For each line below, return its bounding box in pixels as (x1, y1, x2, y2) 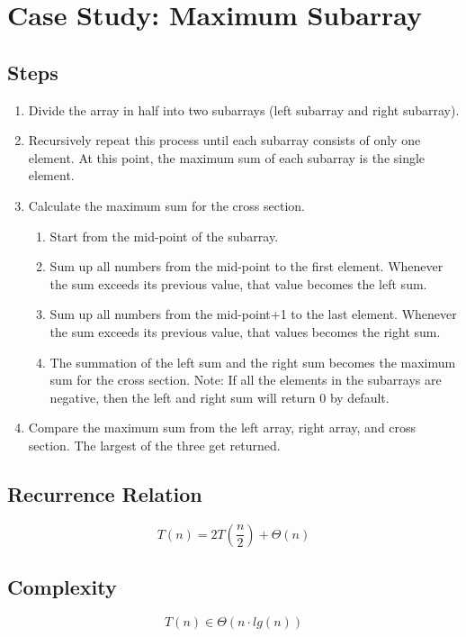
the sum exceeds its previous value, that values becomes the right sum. (49, 322, 441, 341)
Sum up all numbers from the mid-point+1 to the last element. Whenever (49, 305, 457, 323)
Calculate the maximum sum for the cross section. (28, 196, 305, 214)
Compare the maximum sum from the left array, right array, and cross (28, 418, 417, 437)
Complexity (7, 573, 117, 601)
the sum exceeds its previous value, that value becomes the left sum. (49, 274, 427, 293)
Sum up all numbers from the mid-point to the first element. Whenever (49, 257, 444, 276)
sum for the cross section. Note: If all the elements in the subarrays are (49, 370, 442, 389)
